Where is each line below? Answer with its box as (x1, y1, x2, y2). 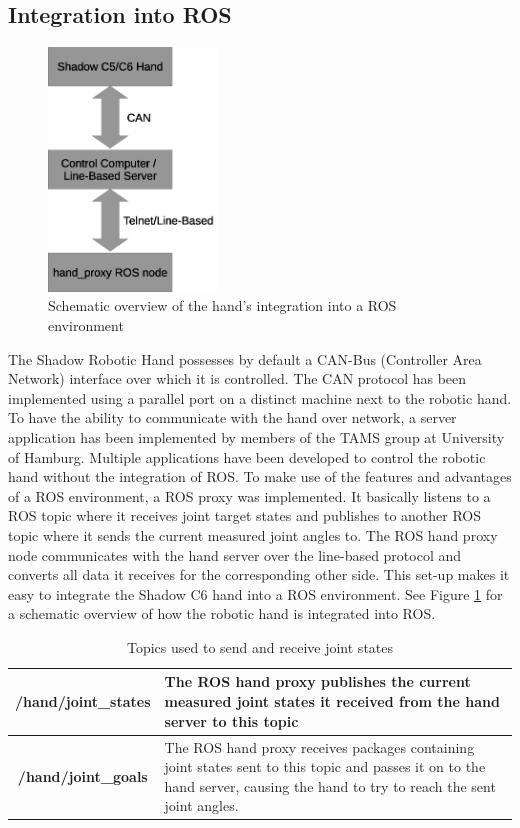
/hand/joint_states (15, 691, 151, 712)
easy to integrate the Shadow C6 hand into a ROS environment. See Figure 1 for (8, 583, 503, 604)
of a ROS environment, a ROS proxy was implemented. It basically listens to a (8, 485, 491, 506)
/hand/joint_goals (17, 765, 148, 786)
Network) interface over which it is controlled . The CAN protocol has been (8, 368, 467, 389)
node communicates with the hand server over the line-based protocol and (8, 544, 462, 565)
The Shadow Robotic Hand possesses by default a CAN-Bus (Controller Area (8, 348, 482, 369)
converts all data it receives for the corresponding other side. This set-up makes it (8, 564, 510, 585)
